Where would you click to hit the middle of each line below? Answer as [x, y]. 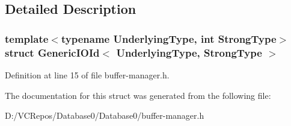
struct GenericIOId [52, 52]
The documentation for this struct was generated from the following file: [138, 95]
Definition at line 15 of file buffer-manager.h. [87, 74]
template [27, 38]
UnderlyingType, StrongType [189, 52]
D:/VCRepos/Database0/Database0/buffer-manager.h [105, 115]
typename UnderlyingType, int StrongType [169, 38]
